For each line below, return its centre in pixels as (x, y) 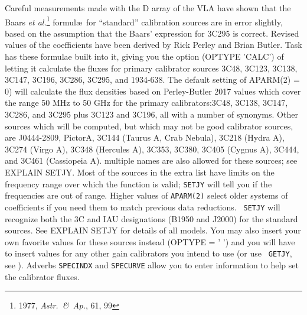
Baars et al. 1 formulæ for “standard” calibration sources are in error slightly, (144, 21)
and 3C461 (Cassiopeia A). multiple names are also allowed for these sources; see (151, 160)
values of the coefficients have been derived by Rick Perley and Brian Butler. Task (153, 45)
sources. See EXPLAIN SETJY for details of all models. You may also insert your (153, 230)
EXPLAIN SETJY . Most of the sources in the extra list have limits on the (140, 172)
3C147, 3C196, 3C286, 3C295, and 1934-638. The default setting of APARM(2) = (152, 79)
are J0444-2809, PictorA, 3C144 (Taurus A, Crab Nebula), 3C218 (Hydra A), (145, 137)
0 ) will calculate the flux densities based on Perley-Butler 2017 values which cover (153, 91)
